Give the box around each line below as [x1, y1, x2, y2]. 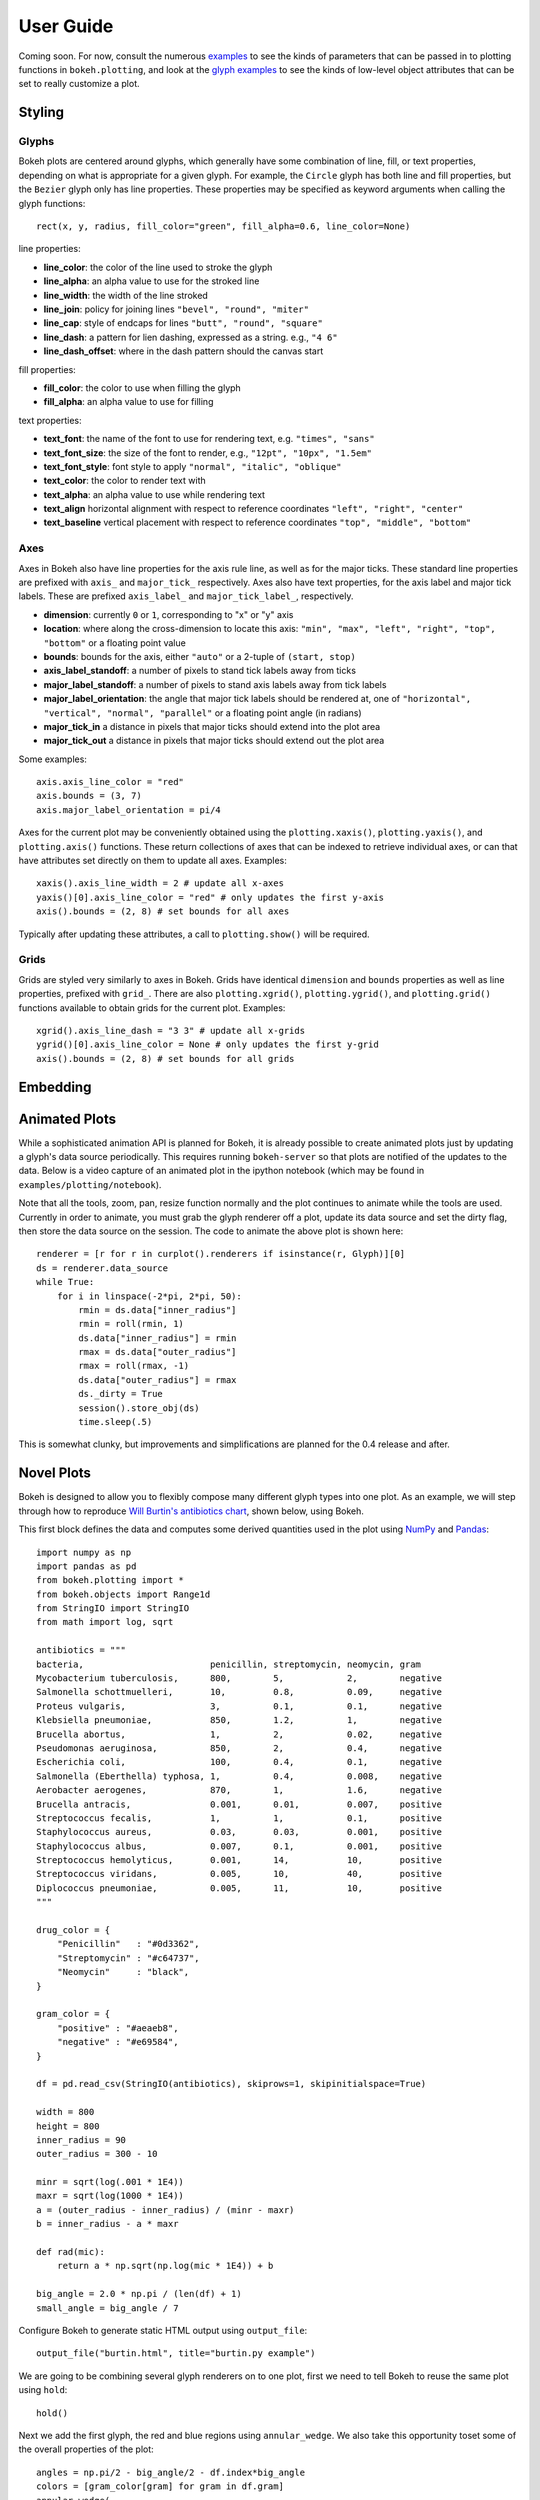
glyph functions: [18, 197, 86, 209]
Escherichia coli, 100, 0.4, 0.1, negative [36, 1756, 443, 1768]
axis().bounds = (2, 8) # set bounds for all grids [36, 1053, 295, 1064]
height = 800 [36, 2120, 100, 2132]
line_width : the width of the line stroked [43, 289, 209, 301]
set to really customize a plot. [18, 78, 140, 90]
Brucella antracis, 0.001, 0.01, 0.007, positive [36, 1798, 443, 1810]
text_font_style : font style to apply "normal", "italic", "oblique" [43, 460, 342, 472]
